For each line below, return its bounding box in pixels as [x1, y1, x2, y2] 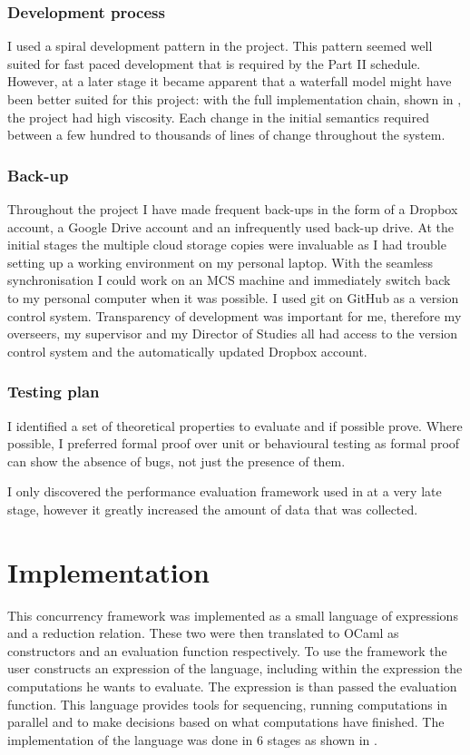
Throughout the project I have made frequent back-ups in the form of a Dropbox [7, 200, 458, 218]
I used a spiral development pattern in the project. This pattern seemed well [7, 36, 433, 55]
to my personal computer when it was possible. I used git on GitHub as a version [7, 288, 459, 307]
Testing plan [7, 380, 100, 403]
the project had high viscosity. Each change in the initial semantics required [7, 107, 429, 126]
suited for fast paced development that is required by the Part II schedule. [7, 54, 421, 73]
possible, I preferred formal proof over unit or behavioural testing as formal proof [7, 434, 460, 453]
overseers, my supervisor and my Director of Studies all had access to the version [7, 324, 458, 343]
